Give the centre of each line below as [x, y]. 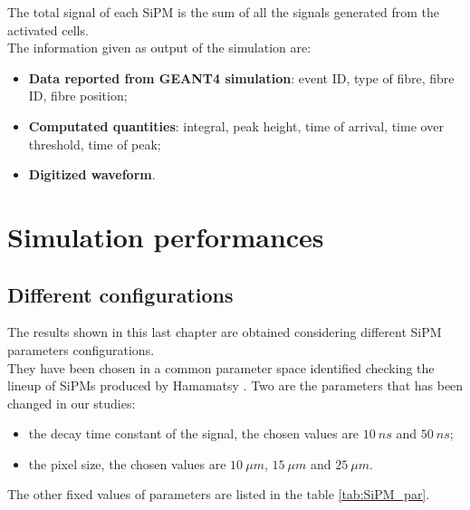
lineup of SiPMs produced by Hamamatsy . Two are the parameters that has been [235, 385]
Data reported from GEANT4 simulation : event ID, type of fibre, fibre [241, 77]
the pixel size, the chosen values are [127, 463]
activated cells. [48, 29]
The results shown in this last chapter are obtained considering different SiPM [225, 332]
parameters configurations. [81, 349]
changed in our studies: [72, 403]
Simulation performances [166, 236]
